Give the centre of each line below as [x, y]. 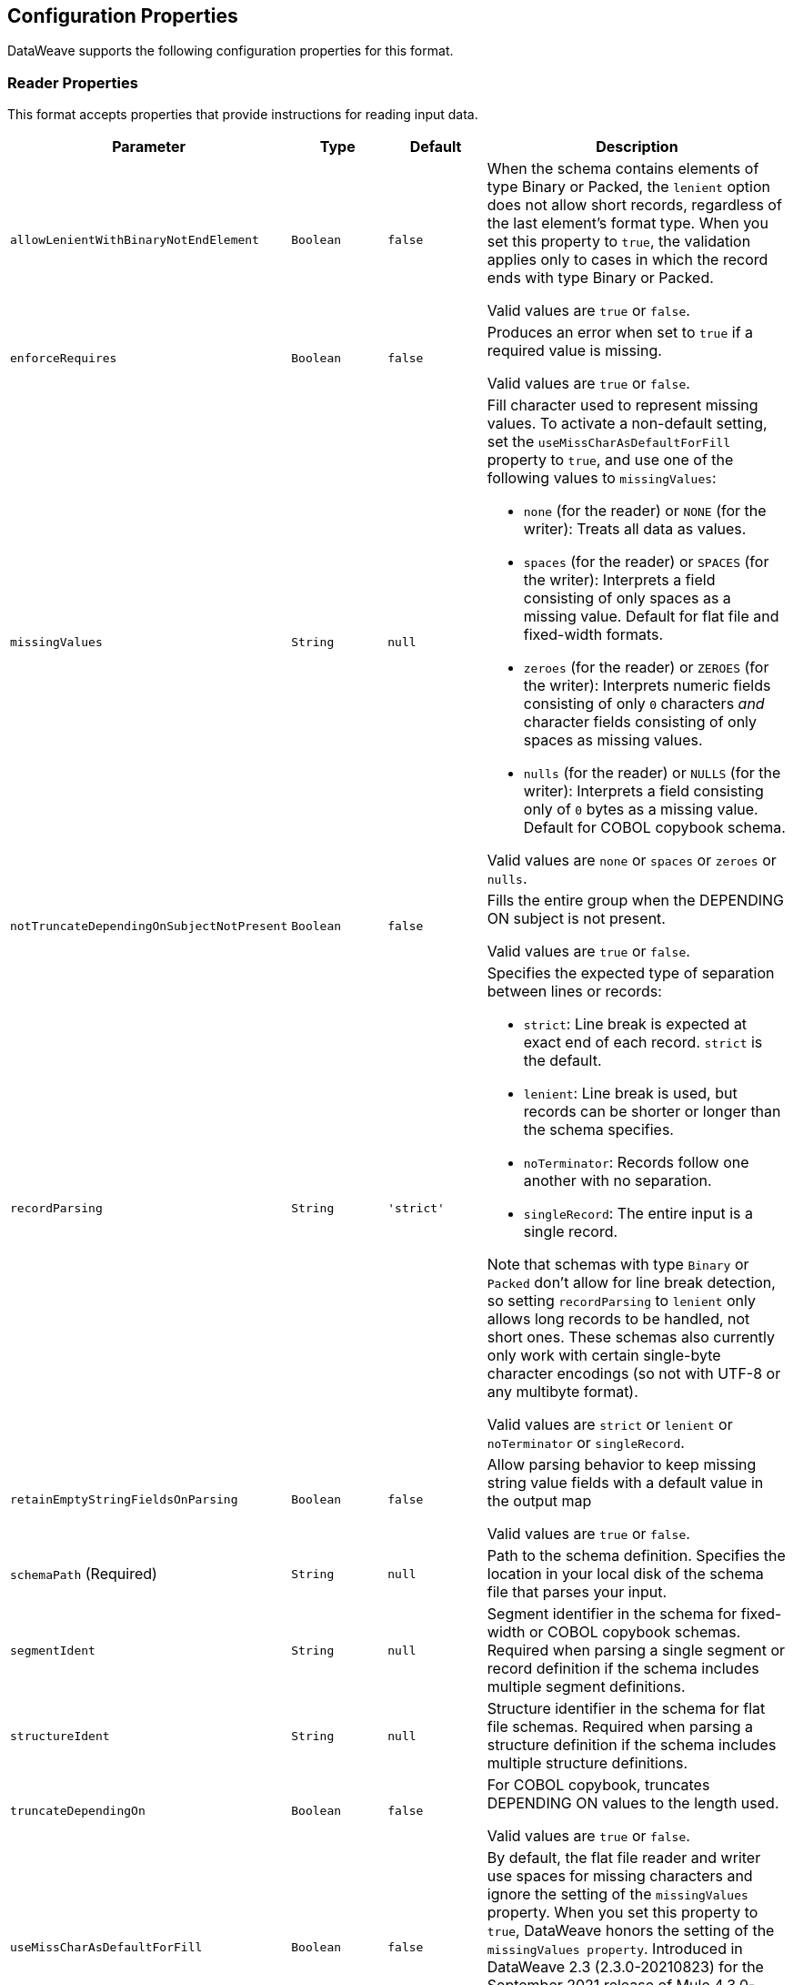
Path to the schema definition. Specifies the [636, 1556]
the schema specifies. [598, 1130]
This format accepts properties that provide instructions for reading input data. [243, 115]
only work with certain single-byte [604, 1356]
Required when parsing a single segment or [636, 1651]
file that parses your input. [577, 1592]
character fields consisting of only [640, 722]
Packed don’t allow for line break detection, [631, 1283]
